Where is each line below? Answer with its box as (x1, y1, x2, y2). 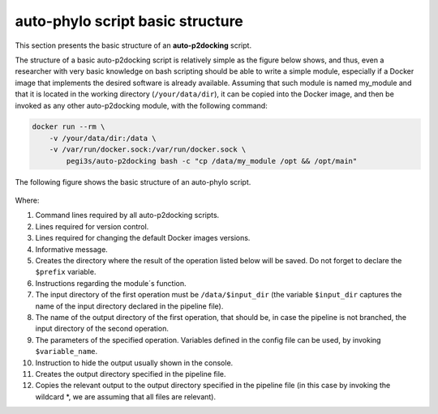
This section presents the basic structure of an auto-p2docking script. (15, 41, 251, 50)
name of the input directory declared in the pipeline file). (35, 301, 224, 311)
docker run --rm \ (32, 122, 105, 131)
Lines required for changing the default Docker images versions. (35, 233, 251, 243)
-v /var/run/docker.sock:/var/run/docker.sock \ (49, 145, 247, 154)
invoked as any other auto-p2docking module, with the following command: (15, 100, 268, 110)
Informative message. (35, 244, 109, 254)
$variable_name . (35, 347, 98, 356)
